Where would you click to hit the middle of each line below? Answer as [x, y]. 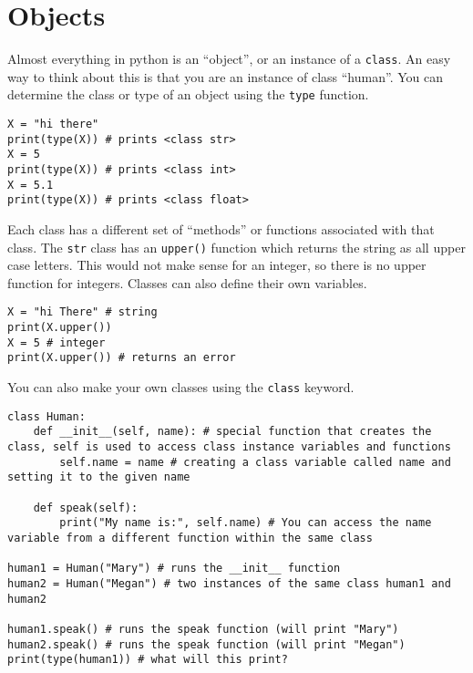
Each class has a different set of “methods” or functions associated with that [221, 228]
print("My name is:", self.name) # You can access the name [246, 523]
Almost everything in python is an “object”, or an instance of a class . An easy [229, 59]
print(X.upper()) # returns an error [122, 358]
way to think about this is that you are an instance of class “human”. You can [225, 76]
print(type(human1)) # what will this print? [148, 660]
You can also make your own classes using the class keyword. [181, 387]
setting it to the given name [99, 477]
